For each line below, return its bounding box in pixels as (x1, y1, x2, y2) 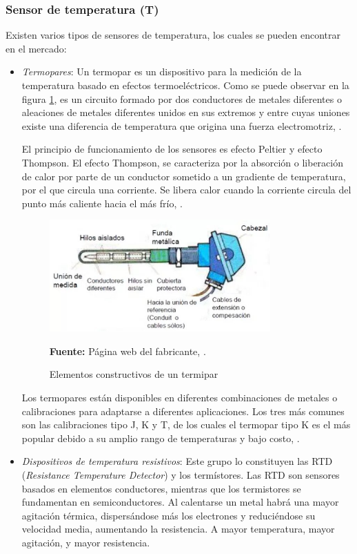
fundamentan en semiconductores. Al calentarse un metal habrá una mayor (21, 495, 339, 509)
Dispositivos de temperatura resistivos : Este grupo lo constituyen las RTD (21, 454, 333, 468)
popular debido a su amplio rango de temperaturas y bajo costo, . (21, 430, 300, 445)
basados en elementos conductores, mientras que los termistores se (21, 481, 301, 495)
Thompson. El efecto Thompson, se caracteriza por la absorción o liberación (21, 155, 343, 169)
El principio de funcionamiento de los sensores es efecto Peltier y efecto (21, 142, 323, 156)
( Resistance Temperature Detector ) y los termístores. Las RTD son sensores (21, 467, 340, 481)
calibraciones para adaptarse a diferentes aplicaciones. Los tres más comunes (21, 403, 345, 418)
